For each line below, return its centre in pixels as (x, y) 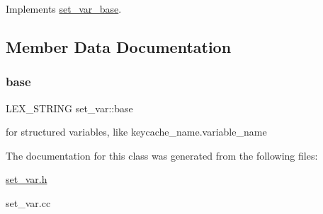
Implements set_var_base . (64, 8)
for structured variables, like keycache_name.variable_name (136, 132)
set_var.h (27, 179)
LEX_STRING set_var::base (69, 108)
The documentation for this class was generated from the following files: (162, 155)
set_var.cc (28, 202)
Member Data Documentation (119, 46)
